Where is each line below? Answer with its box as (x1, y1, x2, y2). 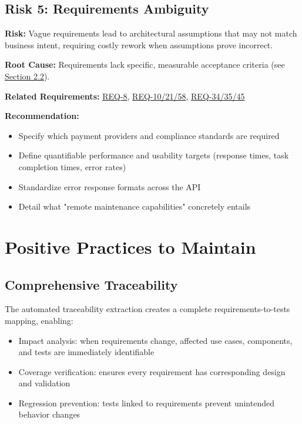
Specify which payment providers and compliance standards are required (18, 129, 280, 141)
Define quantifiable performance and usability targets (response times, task (18, 149, 289, 161)
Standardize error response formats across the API (18, 180, 201, 193)
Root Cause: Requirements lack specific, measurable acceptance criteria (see (5, 58, 285, 71)
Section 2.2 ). (5, 69, 50, 82)
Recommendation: (5, 110, 79, 122)
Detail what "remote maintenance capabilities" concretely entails (18, 200, 251, 213)
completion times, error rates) (18, 160, 126, 173)
